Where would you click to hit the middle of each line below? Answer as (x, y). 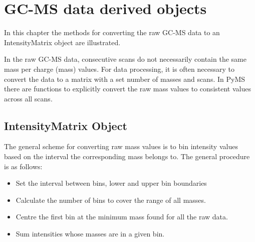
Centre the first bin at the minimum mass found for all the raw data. (122, 217)
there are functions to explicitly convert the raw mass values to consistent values (127, 89)
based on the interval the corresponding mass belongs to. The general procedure (127, 156)
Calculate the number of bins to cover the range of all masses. (111, 200)
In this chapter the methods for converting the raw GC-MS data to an (112, 32)
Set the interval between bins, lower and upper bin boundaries (111, 183)
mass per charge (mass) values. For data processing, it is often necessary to (119, 69)
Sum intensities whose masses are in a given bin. (90, 234)
